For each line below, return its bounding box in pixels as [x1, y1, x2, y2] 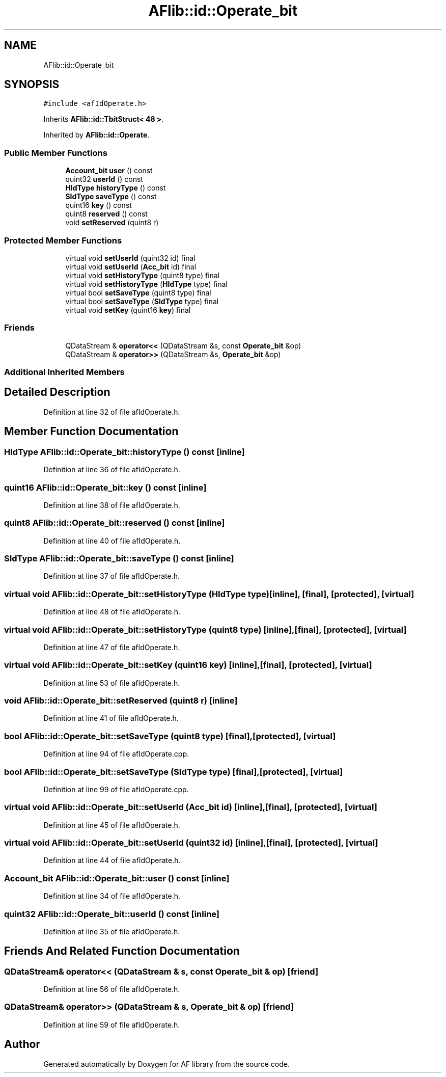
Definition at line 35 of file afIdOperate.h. [43, 927, 180, 936]
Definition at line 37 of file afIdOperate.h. [43, 572, 180, 581]
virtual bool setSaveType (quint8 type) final [65, 288, 211, 297]
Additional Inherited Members [4, 367, 125, 378]
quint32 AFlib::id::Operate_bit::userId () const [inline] [4, 908, 220, 919]
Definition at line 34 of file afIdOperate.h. [43, 892, 181, 901]
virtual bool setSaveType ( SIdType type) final [65, 297, 219, 306]
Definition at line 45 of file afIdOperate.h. [43, 820, 180, 829]
